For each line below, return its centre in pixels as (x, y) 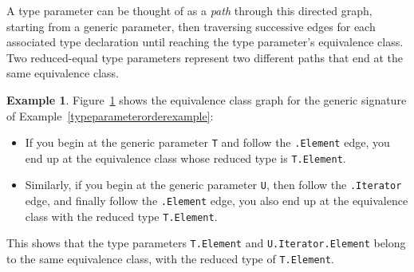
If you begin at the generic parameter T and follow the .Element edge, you (207, 142)
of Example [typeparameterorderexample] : (110, 115)
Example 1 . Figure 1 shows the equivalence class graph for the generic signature (207, 99)
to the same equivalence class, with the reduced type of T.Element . (170, 259)
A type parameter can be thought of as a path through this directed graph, (189, 10)
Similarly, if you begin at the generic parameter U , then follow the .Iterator (213, 185)
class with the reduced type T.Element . (121, 216)
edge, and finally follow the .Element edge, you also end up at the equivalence (217, 201)
